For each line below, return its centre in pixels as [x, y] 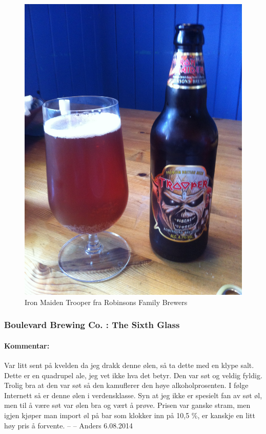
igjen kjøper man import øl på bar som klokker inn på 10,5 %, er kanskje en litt [130, 415]
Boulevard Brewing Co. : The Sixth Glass [92, 325]
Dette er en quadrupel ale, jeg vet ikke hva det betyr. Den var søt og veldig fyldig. [133, 375]
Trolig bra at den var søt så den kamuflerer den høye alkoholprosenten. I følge [126, 385]
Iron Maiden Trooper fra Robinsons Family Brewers [106, 302]
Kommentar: [27, 345]
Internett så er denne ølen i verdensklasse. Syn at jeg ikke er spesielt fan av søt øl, [133, 395]
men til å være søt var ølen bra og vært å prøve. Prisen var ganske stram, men [127, 405]
